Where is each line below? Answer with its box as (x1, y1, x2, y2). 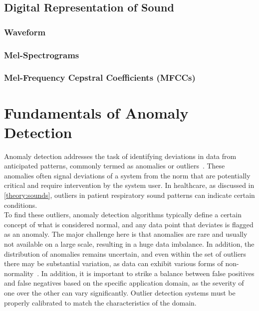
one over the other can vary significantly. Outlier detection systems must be (4, 287, 236, 298)
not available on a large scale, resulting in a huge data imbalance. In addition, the (4, 238, 255, 249)
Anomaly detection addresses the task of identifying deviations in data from (4, 151, 237, 161)
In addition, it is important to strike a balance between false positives (41, 268, 255, 278)
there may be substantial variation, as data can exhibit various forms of (4, 258, 223, 269)
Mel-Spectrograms (4, 48, 79, 61)
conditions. (4, 199, 37, 210)
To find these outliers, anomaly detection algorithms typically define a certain (4, 209, 242, 220)
